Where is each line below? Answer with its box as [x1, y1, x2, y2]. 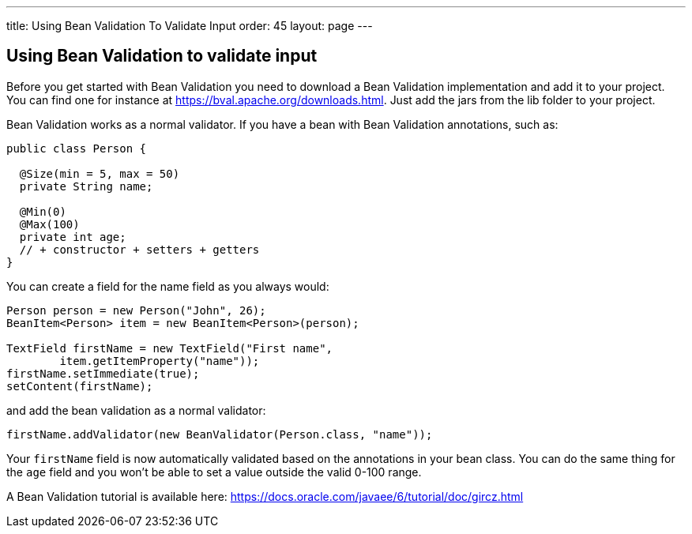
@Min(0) [19, 205, 66, 218]
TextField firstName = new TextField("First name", [6, 341, 333, 355]
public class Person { [6, 141, 147, 155]
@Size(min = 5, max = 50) [19, 167, 180, 180]
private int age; [19, 230, 126, 243]
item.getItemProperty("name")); [59, 354, 260, 367]
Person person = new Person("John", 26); [6, 303, 266, 317]
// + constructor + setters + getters [19, 243, 260, 256]
